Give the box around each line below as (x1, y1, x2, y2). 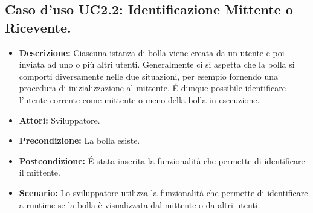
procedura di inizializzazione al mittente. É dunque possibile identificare (19, 81, 286, 94)
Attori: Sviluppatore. (19, 113, 100, 126)
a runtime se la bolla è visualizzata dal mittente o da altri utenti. (19, 198, 260, 211)
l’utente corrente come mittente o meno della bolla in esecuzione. (19, 93, 260, 106)
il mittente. (19, 166, 60, 179)
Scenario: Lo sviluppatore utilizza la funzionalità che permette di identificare (19, 186, 308, 199)
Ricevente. (5, 17, 71, 36)
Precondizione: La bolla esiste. (19, 134, 140, 147)
